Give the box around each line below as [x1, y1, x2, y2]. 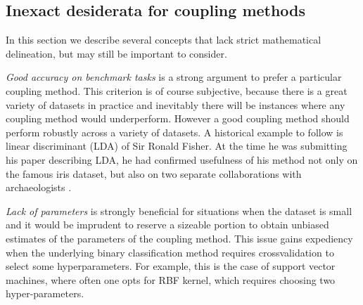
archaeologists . [6, 180, 72, 195]
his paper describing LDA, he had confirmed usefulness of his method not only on [6, 152, 358, 167]
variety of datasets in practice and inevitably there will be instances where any [6, 97, 345, 112]
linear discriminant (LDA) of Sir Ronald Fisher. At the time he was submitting [6, 138, 348, 153]
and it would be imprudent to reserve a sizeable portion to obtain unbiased [6, 217, 329, 232]
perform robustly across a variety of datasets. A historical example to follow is [6, 124, 343, 139]
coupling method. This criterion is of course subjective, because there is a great [6, 83, 348, 98]
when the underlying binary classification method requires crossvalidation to [6, 245, 334, 259]
